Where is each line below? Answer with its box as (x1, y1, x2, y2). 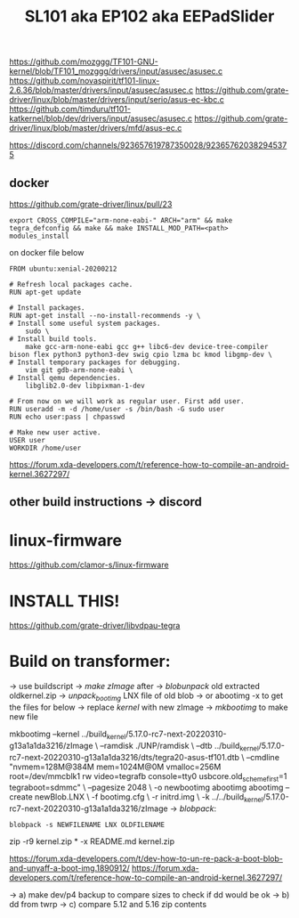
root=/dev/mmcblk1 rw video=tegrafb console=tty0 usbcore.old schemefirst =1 (9, 770, 287, 784)
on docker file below (9, 248, 85, 257)
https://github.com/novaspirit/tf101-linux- (9, 76, 160, 86)
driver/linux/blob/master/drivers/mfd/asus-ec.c (9, 123, 182, 134)
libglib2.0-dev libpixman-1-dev (25, 381, 145, 390)
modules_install (9, 232, 69, 240)
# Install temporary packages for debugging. (9, 358, 181, 367)
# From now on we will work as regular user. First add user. (9, 397, 245, 406)
